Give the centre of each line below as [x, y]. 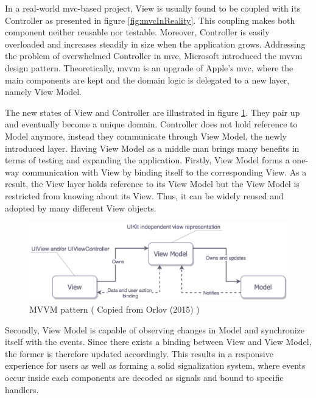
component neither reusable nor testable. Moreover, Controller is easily [137, 32]
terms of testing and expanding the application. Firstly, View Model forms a [147, 160]
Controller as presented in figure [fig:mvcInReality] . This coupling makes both [150, 20]
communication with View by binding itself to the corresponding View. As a [164, 172]
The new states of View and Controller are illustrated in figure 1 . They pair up [153, 112]
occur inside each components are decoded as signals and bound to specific [144, 378]
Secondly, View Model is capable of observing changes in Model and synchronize [155, 329]
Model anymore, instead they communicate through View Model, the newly [146, 136]
